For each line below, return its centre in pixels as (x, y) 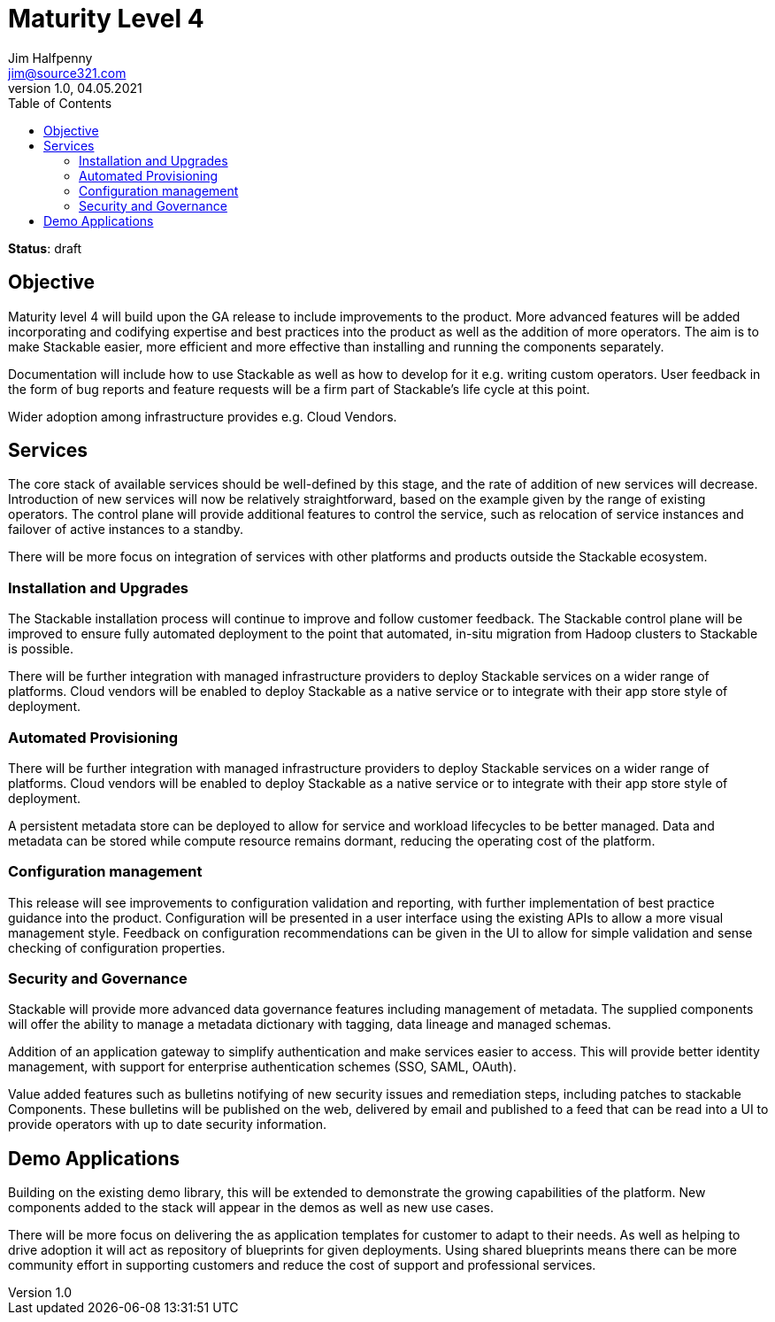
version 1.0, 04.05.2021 (75, 88)
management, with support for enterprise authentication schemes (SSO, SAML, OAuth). (262, 1067)
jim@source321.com (67, 73)
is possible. (41, 649)
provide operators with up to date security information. (167, 1125)
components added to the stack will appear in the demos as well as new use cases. (251, 1208)
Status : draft (45, 248)
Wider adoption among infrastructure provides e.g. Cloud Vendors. (203, 416)
